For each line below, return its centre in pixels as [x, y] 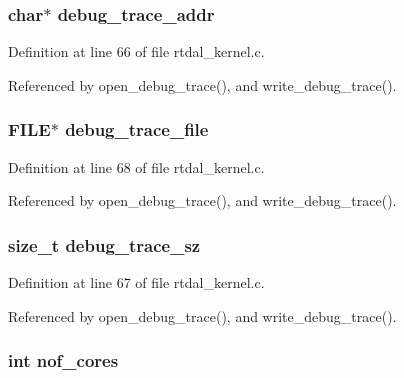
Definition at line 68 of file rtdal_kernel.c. [136, 166]
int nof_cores [63, 360]
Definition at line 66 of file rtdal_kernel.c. [136, 51]
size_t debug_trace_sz [104, 244]
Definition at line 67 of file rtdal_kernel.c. [136, 282]
